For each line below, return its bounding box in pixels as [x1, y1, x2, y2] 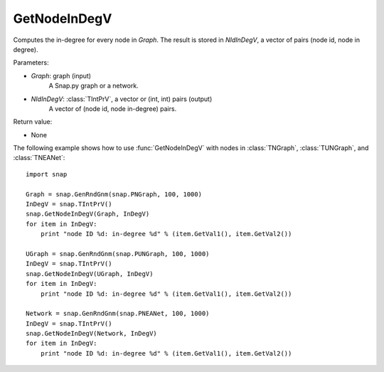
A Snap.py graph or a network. [48, 82, 139, 90]
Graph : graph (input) [31, 71, 92, 80]
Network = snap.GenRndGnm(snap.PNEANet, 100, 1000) [26, 309, 210, 318]
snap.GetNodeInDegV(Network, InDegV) [26, 329, 158, 338]
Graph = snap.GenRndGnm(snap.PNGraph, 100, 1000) [26, 190, 203, 198]
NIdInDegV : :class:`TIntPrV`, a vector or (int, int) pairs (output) [31, 95, 213, 103]
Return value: [13, 117, 53, 126]
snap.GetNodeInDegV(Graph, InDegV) [26, 210, 150, 218]
